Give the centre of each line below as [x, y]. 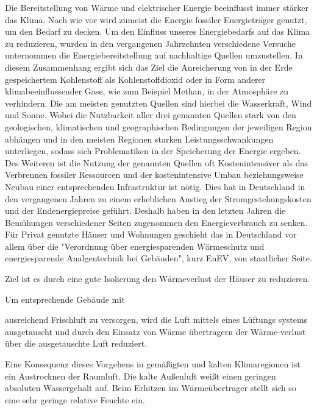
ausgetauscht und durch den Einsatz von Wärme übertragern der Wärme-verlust [155, 331]
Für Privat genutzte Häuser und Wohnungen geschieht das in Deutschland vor [151, 234]
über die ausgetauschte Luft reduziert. [76, 343]
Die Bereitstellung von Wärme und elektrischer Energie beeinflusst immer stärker [157, 7]
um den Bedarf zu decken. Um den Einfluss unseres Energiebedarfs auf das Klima [158, 31]
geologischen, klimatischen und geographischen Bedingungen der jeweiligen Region [158, 126]
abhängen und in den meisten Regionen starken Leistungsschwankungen [139, 139]
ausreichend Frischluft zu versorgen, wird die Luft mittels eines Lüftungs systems [156, 320]
